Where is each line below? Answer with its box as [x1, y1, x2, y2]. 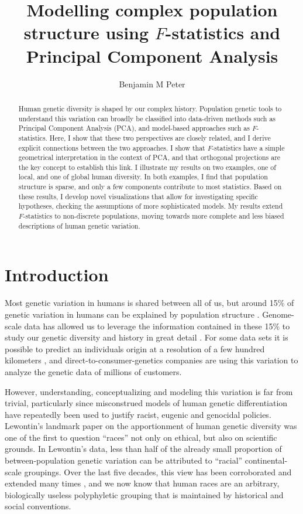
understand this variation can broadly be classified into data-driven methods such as [18, 113, 276, 123]
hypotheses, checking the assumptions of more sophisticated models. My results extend [18, 201, 283, 211]
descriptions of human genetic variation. [18, 220, 140, 230]
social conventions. [5, 500, 71, 512]
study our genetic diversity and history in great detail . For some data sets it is [5, 331, 288, 343]
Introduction [5, 263, 109, 287]
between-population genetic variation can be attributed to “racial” [5, 454, 243, 467]
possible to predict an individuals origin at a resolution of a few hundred [5, 342, 265, 355]
